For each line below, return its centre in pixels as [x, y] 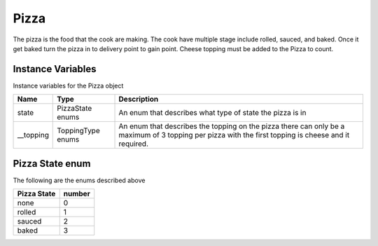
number [77, 194]
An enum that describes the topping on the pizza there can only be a [232, 126]
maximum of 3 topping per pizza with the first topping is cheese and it [234, 135]
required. [134, 144]
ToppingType [79, 131]
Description [139, 100]
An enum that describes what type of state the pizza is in [212, 113]
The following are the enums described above [79, 180]
